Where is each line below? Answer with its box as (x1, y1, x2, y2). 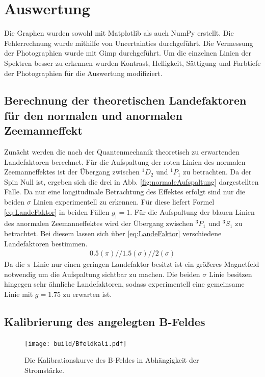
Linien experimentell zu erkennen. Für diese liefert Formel (33, 196, 215, 207)
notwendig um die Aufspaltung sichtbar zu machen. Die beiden (4, 268, 200, 279)
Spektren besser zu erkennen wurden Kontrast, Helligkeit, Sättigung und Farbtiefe (4, 57, 261, 68)
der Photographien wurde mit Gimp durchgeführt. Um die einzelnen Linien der (4, 47, 251, 58)
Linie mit (4, 289, 33, 299)
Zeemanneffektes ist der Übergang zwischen (4, 166, 140, 177)
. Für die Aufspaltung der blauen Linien (130, 206, 255, 217)
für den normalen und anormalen (4, 107, 182, 123)
